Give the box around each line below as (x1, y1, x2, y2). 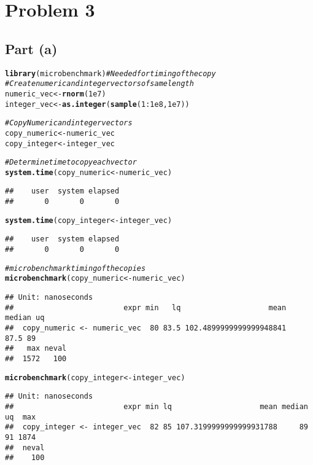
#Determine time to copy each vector (5, 158, 137, 167)
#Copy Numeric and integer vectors (5, 119, 133, 128)
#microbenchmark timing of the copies (5, 264, 146, 273)
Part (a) (5, 39, 58, 58)
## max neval (5, 344, 67, 353)
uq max (5, 412, 36, 421)
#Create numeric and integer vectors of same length (5, 79, 194, 88)
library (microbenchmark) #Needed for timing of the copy (5, 69, 216, 78)
